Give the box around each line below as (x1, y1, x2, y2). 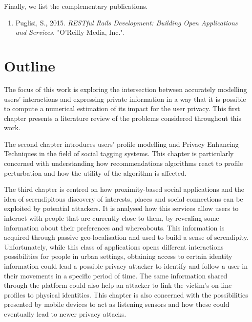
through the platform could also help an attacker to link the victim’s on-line (4, 280, 232, 290)
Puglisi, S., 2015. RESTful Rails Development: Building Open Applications (15, 17, 238, 27)
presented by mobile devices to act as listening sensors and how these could (4, 299, 230, 309)
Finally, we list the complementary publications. (4, 1, 148, 11)
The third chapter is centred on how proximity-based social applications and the (4, 184, 245, 194)
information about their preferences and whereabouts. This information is (4, 222, 225, 232)
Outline (4, 55, 56, 75)
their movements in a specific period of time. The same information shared (4, 270, 228, 280)
